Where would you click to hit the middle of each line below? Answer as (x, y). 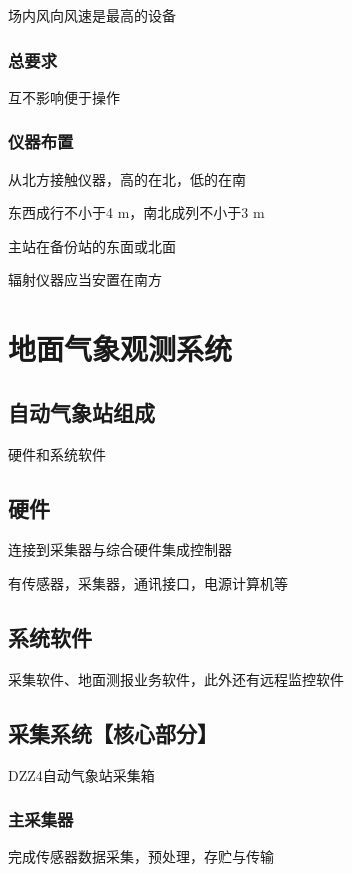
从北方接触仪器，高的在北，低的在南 (127, 178)
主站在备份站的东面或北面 (92, 245)
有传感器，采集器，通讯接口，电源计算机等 (148, 582)
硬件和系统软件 (57, 453)
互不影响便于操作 (64, 96)
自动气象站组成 (81, 411)
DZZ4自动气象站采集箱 (81, 774)
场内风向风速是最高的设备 (92, 15)
